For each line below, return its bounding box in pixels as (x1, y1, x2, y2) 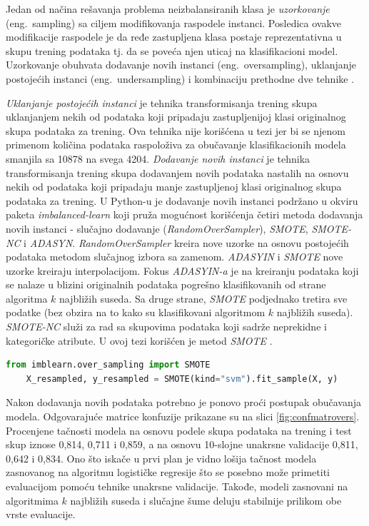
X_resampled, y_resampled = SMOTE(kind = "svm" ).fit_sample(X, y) (26, 373, 338, 384)
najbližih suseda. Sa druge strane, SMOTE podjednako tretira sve (59, 290, 348, 305)
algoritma (6, 290, 48, 305)
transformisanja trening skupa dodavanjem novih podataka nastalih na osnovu (6, 165, 349, 180)
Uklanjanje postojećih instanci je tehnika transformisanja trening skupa (6, 95, 318, 110)
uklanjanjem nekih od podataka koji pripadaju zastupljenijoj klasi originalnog (6, 109, 346, 124)
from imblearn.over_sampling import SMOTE (6, 360, 211, 370)
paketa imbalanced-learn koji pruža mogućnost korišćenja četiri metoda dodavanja (6, 207, 363, 222)
